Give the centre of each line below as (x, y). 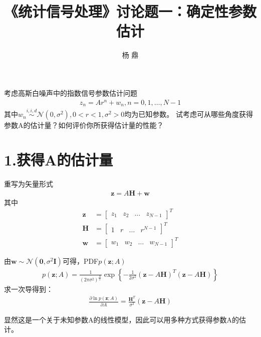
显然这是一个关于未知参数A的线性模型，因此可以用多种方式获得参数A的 (121, 319)
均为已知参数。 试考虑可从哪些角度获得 (189, 114)
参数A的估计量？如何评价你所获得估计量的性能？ (84, 125)
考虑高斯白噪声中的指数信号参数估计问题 (71, 93)
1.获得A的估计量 (59, 160)
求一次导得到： (29, 289)
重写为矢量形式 (29, 184)
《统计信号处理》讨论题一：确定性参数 (130, 11)
